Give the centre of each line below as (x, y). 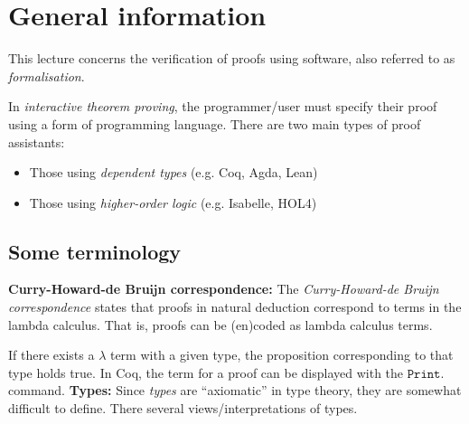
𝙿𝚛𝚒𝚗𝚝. (426, 374)
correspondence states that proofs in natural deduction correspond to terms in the (235, 307)
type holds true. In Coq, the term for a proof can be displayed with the (206, 372)
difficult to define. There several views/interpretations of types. (183, 408)
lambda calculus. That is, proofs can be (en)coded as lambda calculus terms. (220, 324)
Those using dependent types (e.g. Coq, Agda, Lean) (174, 172)
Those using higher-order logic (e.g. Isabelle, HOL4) (173, 202)
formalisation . (47, 75)
